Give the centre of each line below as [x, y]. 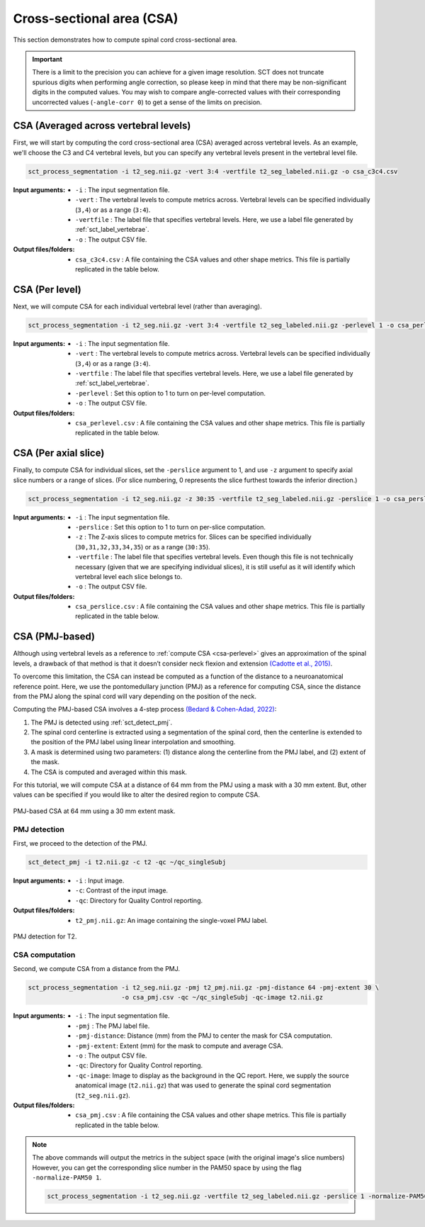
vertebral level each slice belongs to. [129, 576]
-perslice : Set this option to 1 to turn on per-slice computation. [170, 527]
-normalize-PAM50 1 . [67, 1177]
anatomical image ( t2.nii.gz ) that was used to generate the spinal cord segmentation [203, 1085]
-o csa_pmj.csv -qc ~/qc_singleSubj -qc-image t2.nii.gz [222, 997]
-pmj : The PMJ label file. [113, 1026]
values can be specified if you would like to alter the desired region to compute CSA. [136, 795]
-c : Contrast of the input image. [122, 890]
